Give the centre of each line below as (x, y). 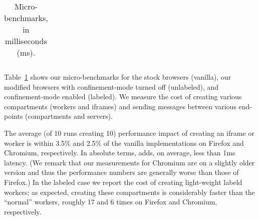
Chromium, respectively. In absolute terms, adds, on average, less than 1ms (120, 153)
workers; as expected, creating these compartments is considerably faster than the (129, 192)
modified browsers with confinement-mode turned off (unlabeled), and (111, 86)
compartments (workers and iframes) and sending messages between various (120, 106)
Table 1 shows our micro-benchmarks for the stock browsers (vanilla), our (118, 77)
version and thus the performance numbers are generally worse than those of (121, 172)
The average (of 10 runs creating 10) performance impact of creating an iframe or (129, 133)
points (14, 116)
